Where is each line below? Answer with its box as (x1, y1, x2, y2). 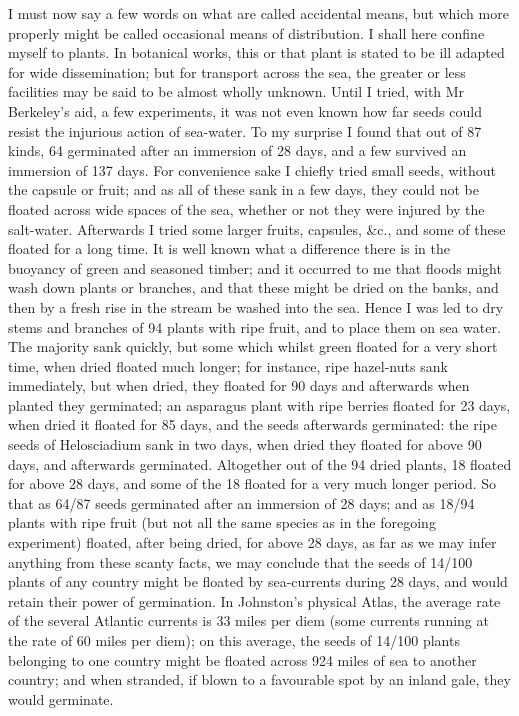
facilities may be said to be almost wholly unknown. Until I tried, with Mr (8, 81, 465, 102)
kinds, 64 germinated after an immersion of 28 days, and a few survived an (8, 140, 467, 161)
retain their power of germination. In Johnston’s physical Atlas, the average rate (8, 590, 501, 611)
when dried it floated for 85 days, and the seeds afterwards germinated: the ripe (8, 414, 497, 435)
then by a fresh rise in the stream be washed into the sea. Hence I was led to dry (8, 296, 504, 317)
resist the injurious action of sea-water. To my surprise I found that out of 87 (8, 120, 482, 141)
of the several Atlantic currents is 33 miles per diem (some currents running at (8, 610, 489, 631)
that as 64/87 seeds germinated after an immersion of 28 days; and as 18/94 (8, 492, 475, 513)
